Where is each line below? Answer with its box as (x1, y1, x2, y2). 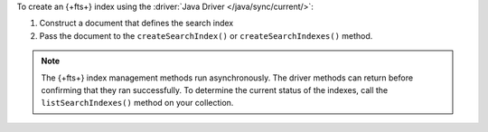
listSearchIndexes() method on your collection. (41, 98, 234, 108)
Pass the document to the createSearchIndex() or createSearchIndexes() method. (39, 30, 373, 41)
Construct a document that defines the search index (39, 18, 234, 29)
